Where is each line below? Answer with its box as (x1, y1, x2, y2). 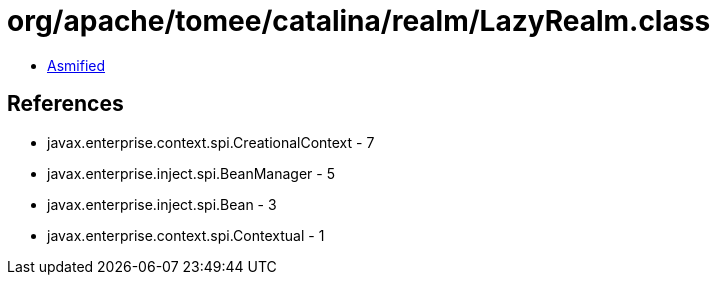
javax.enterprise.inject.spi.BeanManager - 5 (47, 164, 335, 182)
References (7, 91, 124, 117)
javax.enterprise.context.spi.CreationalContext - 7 (47, 133, 375, 151)
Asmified (47, 56, 106, 74)
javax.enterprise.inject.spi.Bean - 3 (47, 195, 277, 213)
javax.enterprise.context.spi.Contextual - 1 (47, 226, 325, 244)
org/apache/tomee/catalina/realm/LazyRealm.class (7, 4, 711, 38)
